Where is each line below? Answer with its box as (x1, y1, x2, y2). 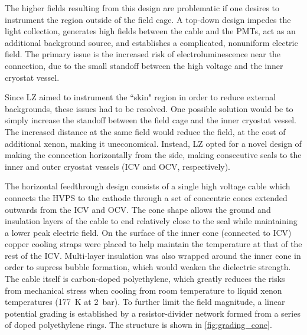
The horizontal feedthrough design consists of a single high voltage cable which (5, 180, 290, 192)
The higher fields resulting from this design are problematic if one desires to (5, 2, 280, 14)
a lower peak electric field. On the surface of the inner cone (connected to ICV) (5, 226, 292, 238)
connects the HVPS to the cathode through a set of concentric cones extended (5, 191, 288, 203)
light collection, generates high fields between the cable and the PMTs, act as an (5, 25, 296, 37)
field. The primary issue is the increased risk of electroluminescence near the (5, 48, 280, 60)
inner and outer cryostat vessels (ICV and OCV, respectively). (5, 160, 231, 172)
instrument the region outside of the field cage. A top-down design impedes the (5, 13, 291, 25)
